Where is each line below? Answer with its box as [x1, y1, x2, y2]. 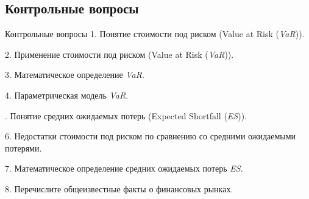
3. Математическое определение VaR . [5, 68, 144, 81]
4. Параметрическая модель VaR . [5, 88, 129, 101]
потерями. [5, 141, 42, 154]
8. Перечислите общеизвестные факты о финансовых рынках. [5, 182, 233, 195]
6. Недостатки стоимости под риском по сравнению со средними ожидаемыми [5, 130, 296, 142]
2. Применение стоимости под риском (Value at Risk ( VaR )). [5, 47, 234, 60]
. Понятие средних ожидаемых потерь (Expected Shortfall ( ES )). [5, 109, 247, 122]
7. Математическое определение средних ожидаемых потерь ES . [5, 162, 243, 175]
